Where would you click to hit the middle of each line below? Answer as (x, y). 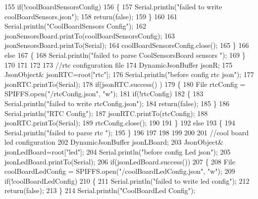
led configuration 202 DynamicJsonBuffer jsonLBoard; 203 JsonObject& (114, 142)
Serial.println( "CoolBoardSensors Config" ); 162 (75, 26)
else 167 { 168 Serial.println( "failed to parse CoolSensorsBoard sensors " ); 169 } (125, 55)
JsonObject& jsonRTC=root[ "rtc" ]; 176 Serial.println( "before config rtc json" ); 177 (129, 74)
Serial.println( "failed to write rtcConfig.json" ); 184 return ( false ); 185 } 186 (117, 103)
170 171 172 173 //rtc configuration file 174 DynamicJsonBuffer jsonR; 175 (119, 64)
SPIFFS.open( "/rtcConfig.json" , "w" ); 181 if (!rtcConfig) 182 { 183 (104, 94)
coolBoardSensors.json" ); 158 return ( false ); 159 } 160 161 (91, 16)
